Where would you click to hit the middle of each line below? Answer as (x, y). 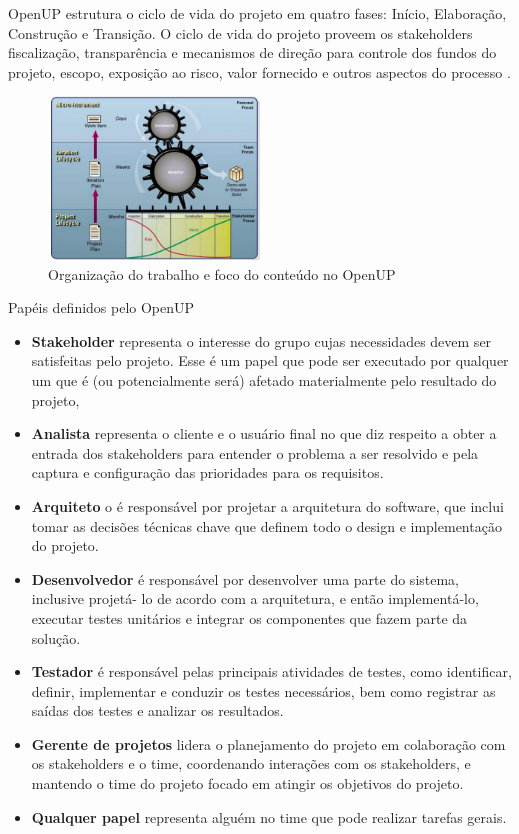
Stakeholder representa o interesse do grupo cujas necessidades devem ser (261, 340)
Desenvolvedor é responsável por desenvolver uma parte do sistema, (245, 578)
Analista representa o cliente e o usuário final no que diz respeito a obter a (264, 433)
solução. (56, 637)
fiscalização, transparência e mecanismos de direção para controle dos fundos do (252, 52)
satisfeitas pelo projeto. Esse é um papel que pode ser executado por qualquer (270, 360)
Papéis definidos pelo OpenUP (101, 307)
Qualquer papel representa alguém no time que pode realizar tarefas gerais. (269, 816)
